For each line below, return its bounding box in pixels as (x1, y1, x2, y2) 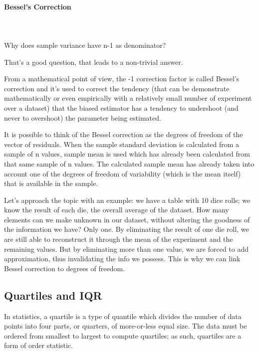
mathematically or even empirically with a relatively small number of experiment (4, 93, 252, 103)
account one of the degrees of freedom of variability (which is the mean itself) (4, 168, 241, 178)
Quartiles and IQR (4, 287, 102, 303)
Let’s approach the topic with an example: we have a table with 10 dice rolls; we (4, 194, 251, 205)
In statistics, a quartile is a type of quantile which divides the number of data (4, 311, 242, 321)
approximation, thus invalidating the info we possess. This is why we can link (4, 253, 241, 264)
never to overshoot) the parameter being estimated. (4, 112, 161, 123)
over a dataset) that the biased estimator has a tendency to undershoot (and (4, 102, 239, 113)
